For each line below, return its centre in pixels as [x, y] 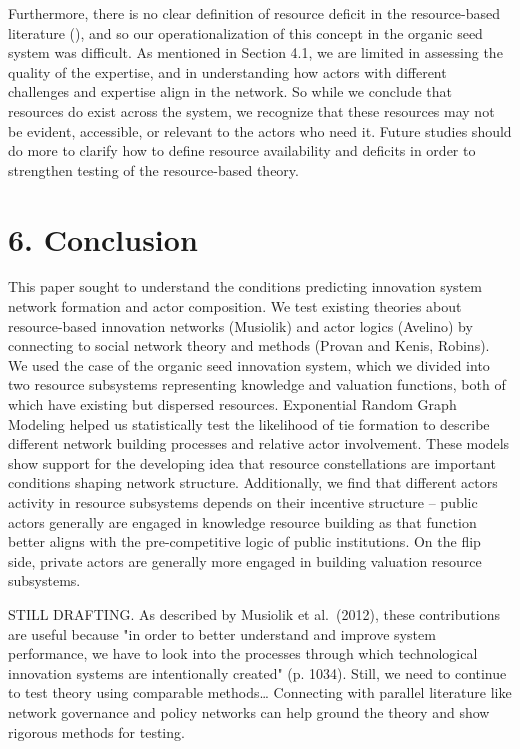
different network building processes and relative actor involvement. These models [259, 443]
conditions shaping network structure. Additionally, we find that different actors [253, 482]
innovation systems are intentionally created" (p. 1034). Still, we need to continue [257, 672]
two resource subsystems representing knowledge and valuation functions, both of [257, 384]
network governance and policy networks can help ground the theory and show [249, 711]
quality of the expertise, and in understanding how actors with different [227, 71]
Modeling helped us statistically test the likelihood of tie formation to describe [249, 423]
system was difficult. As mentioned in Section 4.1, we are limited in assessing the [255, 52]
